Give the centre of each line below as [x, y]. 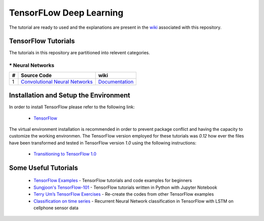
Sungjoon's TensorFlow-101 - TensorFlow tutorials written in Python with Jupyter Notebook [125, 187]
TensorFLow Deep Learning [66, 13]
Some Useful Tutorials [44, 168]
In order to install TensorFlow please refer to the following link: [72, 107]
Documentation [116, 81]
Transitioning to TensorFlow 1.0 [65, 154]
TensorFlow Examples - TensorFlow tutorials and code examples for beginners [113, 181]
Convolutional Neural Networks [57, 81]
